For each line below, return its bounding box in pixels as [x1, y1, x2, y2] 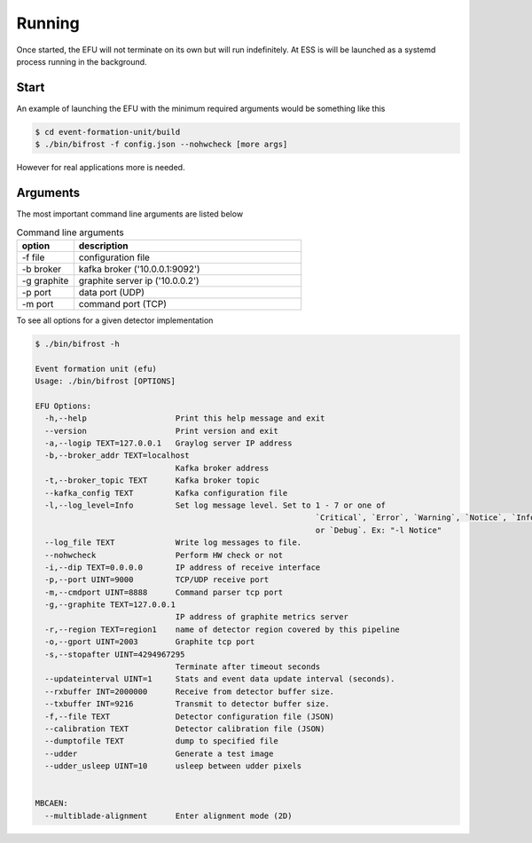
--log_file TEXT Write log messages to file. [44, 538, 302, 548]
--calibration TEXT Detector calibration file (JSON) [44, 723, 325, 734]
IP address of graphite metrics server [175, 612, 349, 622]
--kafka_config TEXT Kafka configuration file [44, 488, 288, 498]
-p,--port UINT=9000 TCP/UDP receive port [44, 575, 270, 585]
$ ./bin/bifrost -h [35, 338, 120, 349]
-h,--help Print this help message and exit [44, 414, 325, 423]
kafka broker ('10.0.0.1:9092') [78, 263, 200, 275]
